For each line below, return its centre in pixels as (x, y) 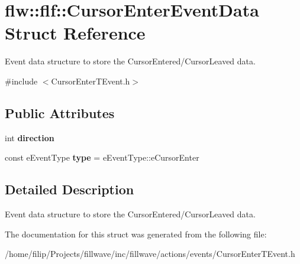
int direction (30, 137)
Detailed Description (70, 189)
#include (21, 81)
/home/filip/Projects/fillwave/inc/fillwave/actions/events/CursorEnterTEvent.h (150, 254)
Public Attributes (60, 113)
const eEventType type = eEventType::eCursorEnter (102, 157)
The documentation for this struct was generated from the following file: (136, 234)
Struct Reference (75, 33)
